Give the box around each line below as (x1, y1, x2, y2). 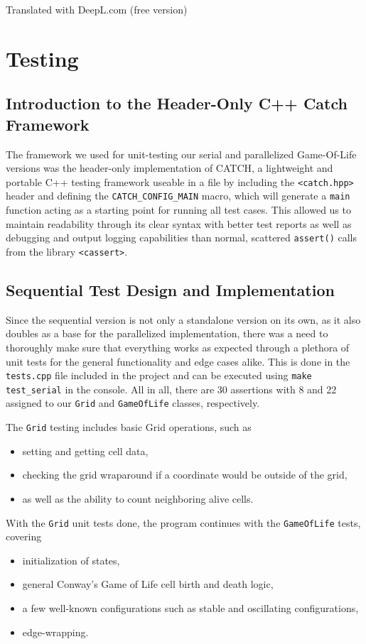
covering (6, 529, 42, 544)
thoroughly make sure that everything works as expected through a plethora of (6, 339, 350, 354)
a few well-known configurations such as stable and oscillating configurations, (22, 600, 359, 615)
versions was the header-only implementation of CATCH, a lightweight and (6, 160, 333, 175)
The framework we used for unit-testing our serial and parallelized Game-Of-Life (6, 146, 357, 161)
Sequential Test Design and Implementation (6, 278, 335, 300)
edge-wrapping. (22, 624, 89, 639)
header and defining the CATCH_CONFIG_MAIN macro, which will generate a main (6, 188, 350, 203)
